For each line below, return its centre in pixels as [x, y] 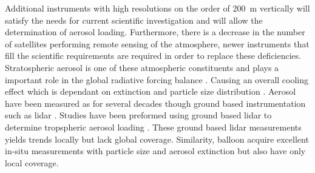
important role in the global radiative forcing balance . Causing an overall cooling [157, 79]
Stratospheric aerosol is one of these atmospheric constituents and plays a [142, 67]
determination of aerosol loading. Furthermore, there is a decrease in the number [155, 32]
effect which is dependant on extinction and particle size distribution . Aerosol [151, 91]
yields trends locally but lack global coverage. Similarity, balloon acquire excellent [157, 139]
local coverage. [32, 162]
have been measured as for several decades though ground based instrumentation [155, 103]
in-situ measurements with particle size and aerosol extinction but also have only [155, 151]
